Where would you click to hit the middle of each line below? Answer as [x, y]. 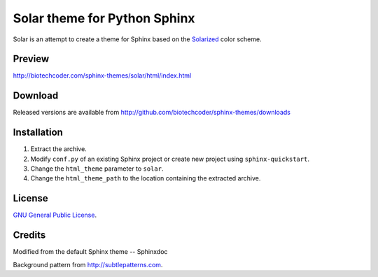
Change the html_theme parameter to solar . [97, 169]
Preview [31, 59]
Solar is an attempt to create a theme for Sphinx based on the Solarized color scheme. [137, 39]
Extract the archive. [58, 149]
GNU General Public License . [55, 215]
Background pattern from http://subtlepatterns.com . [88, 264]
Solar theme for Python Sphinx [104, 18]
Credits [29, 235]
